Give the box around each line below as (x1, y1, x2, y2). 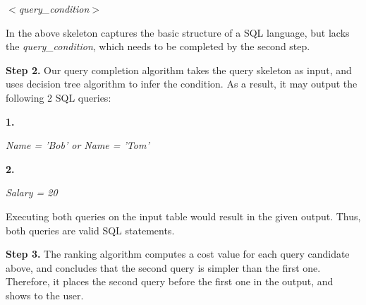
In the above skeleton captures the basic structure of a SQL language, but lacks (6, 25, 350, 40)
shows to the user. (6, 287, 84, 302)
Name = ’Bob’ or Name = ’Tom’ (6, 138, 150, 152)
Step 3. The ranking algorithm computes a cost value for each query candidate (6, 246, 350, 261)
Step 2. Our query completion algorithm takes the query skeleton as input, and (6, 62, 352, 77)
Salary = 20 (6, 185, 58, 200)
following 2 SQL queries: (6, 90, 111, 104)
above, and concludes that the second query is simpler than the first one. (6, 260, 321, 275)
